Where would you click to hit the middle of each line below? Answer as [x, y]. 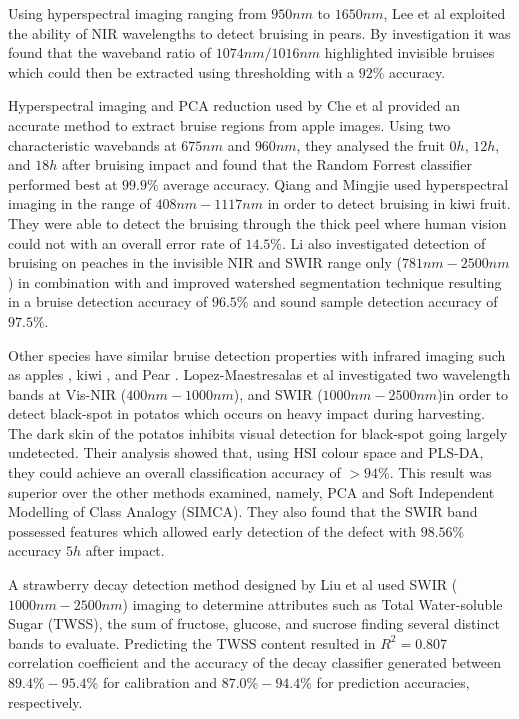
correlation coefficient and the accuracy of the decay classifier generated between [255, 662]
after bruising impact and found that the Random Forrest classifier [267, 164]
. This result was [440, 472]
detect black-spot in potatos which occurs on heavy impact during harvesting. [246, 413]
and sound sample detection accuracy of [375, 301]
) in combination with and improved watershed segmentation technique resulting [255, 281]
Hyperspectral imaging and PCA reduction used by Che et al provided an [234, 105]
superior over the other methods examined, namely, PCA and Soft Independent [251, 491]
